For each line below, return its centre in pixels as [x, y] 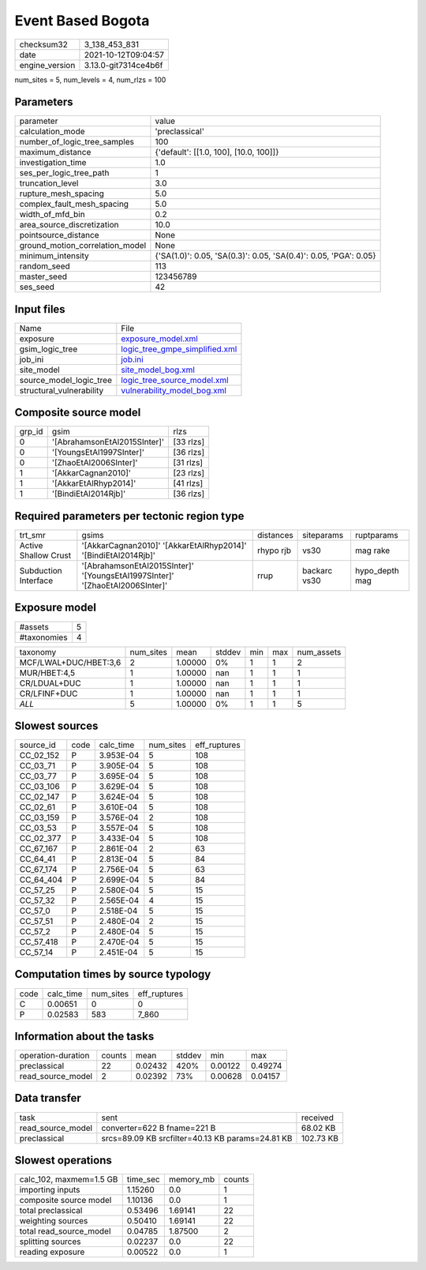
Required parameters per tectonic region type [129, 516]
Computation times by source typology [113, 974]
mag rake [373, 550]
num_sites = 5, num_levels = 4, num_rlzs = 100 [90, 80]
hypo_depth [377, 571]
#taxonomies [43, 637]
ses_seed [37, 287]
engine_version [47, 65]
